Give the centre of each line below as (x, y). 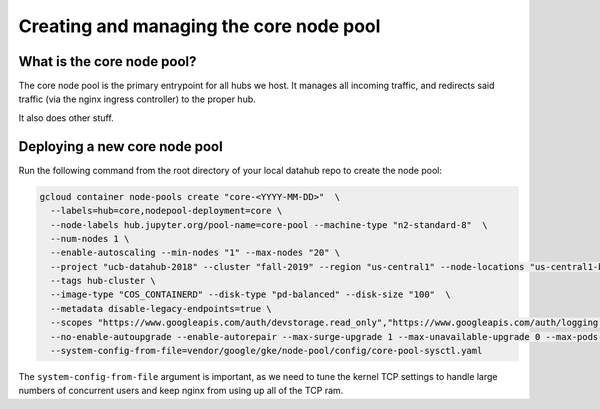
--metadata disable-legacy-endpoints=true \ (161, 308)
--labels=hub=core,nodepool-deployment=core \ (166, 211)
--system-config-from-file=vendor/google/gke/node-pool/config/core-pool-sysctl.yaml (266, 351)
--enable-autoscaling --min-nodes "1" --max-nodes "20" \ (195, 253)
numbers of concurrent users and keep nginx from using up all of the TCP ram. (181, 391)
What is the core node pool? (107, 61)
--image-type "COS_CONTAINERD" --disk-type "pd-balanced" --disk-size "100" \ (251, 294)
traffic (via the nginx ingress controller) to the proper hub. (137, 99)
